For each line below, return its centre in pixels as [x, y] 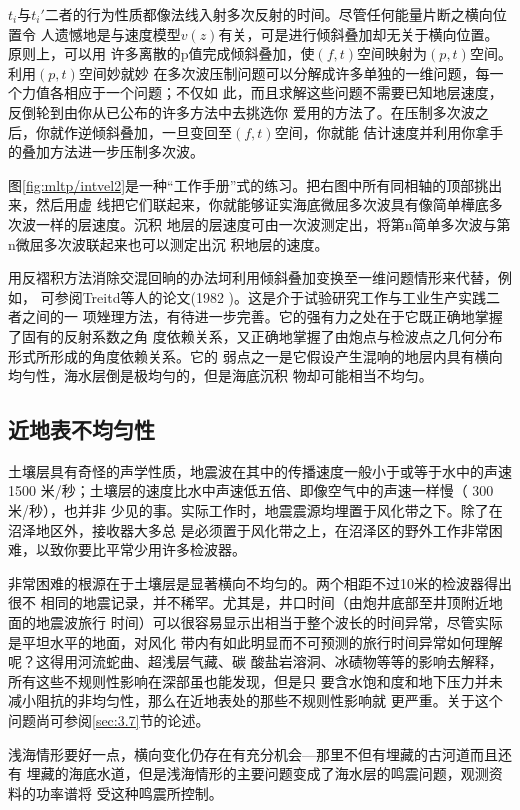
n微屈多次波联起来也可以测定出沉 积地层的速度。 [168, 243]
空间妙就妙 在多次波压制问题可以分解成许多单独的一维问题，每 [284, 72]
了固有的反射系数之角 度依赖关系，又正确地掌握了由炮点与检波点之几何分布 [255, 335]
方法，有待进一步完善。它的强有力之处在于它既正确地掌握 [313, 316]
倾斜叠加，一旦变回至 [161, 131]
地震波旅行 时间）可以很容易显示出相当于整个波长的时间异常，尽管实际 [269, 622]
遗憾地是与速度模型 [117, 33]
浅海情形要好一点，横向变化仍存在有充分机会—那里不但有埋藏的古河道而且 [253, 753]
